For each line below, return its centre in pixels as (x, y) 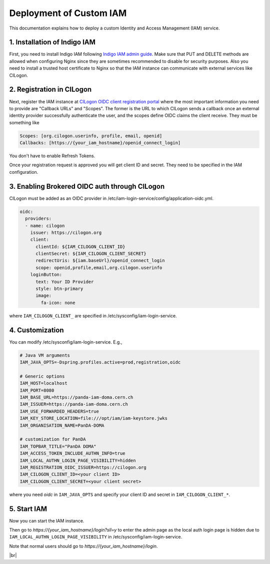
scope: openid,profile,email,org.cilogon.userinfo (99, 267)
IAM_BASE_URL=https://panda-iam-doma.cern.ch (76, 397)
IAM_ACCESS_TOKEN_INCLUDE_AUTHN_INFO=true (72, 454)
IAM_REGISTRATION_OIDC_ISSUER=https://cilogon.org (83, 467)
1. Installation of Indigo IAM (52, 42)
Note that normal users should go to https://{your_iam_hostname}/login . (83, 546)
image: (44, 296)
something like (24, 122)
